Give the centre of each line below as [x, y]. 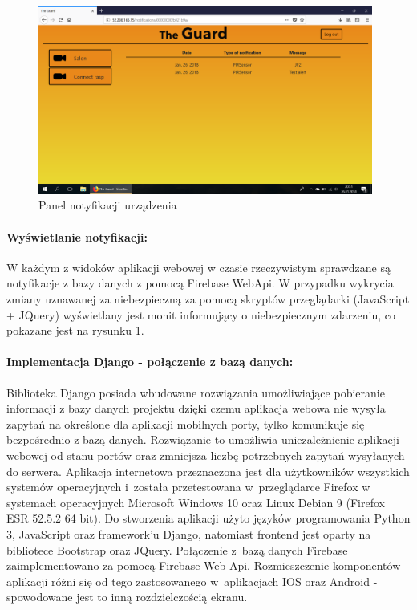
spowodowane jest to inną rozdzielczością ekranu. [127, 597]
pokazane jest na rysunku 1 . [75, 330]
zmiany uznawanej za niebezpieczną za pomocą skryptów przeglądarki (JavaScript [208, 299]
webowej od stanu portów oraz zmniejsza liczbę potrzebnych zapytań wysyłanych [206, 455]
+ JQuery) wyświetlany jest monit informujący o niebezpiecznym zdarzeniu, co [201, 314]
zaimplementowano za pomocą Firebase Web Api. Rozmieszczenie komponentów [204, 565]
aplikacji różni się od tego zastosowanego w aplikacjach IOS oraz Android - [192, 581]
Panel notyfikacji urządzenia [108, 205]
